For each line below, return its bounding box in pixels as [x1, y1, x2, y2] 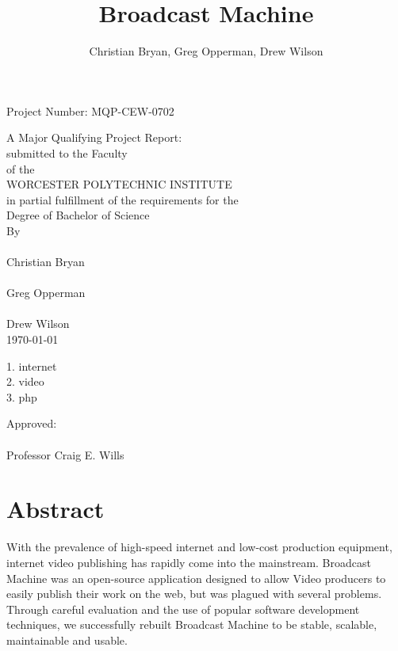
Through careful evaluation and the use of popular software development [6, 600, 360, 617]
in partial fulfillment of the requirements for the [6, 191, 239, 207]
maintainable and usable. [6, 631, 128, 648]
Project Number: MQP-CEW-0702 [6, 102, 174, 119]
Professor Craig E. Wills [6, 446, 124, 463]
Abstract [6, 493, 105, 525]
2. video [6, 373, 44, 390]
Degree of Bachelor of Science [6, 207, 150, 223]
